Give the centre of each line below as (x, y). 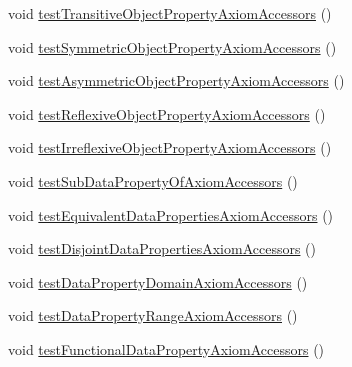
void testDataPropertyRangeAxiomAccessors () (153, 315)
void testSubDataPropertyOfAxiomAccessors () (153, 180)
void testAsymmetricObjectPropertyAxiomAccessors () (176, 80)
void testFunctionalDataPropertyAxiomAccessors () (166, 348)
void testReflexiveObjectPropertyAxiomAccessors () (167, 113)
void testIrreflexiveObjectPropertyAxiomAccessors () (170, 147)
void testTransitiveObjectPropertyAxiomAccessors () (170, 13)
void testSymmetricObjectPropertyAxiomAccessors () (172, 46)
